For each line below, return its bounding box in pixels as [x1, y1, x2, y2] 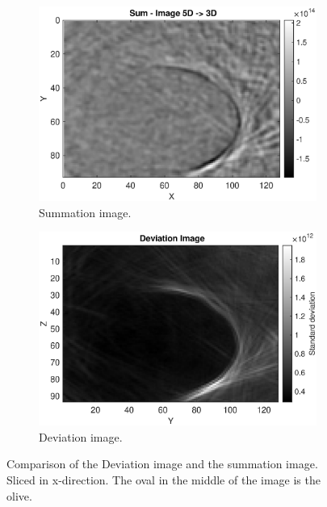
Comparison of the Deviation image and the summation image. [6, 455, 318, 472]
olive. [6, 487, 32, 504]
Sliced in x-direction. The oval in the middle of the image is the [6, 471, 321, 488]
